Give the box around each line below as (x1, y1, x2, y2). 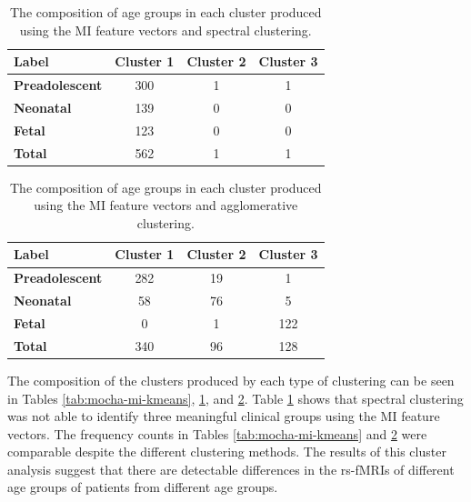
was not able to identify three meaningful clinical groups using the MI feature (7, 407, 440, 426)
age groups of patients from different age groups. (7, 477, 278, 497)
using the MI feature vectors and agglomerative (34, 196, 298, 215)
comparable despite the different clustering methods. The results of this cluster (7, 442, 446, 461)
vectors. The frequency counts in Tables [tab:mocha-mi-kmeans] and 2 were (7, 424, 427, 443)
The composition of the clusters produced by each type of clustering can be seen (7, 370, 455, 389)
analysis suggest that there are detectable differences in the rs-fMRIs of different (7, 459, 455, 478)
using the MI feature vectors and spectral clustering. (19, 20, 312, 39)
